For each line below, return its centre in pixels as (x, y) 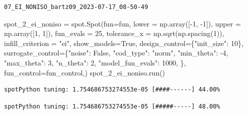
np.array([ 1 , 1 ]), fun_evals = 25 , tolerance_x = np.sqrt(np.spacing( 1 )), (114, 33)
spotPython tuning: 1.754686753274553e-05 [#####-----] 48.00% (112, 106)
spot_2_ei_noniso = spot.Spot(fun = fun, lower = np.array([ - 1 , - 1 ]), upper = (122, 23)
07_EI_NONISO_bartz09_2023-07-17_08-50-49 (76, 7)
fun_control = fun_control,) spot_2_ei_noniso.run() (85, 72)
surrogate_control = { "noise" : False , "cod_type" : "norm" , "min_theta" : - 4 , (116, 53)
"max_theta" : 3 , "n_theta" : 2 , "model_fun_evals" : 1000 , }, (95, 62)
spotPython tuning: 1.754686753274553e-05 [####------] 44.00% (112, 90)
